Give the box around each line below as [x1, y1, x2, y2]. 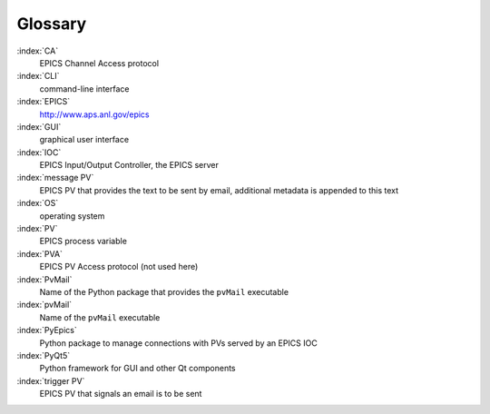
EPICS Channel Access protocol [39, 57, 159, 68]
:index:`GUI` [16, 121, 62, 132]
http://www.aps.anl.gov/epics [39, 109, 150, 120]
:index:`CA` [16, 45, 59, 56]
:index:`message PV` [16, 172, 94, 183]
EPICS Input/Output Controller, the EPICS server [39, 160, 220, 171]
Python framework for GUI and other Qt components [39, 363, 236, 374]
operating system [39, 210, 105, 222]
